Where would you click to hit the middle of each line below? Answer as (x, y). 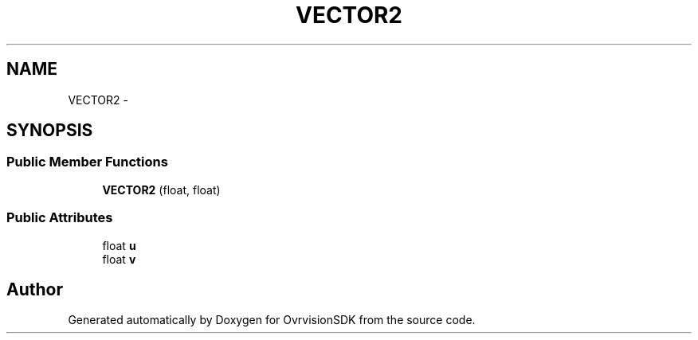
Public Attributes (60, 218)
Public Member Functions (87, 162)
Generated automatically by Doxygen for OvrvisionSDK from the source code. (272, 320)
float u (119, 245)
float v (119, 259)
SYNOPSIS (50, 131)
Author (35, 289)
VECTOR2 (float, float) (161, 190)
